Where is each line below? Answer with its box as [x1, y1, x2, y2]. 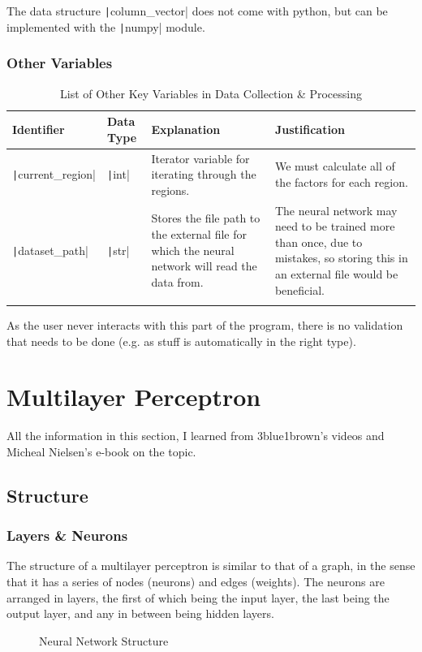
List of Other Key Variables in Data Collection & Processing [59, 84, 362, 101]
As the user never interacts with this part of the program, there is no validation [6, 316, 403, 333]
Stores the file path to [151, 209, 261, 227]
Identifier [12, 120, 65, 137]
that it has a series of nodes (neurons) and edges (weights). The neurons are [6, 573, 385, 589]
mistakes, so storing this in [274, 249, 408, 266]
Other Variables [6, 53, 113, 73]
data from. [151, 273, 204, 290]
